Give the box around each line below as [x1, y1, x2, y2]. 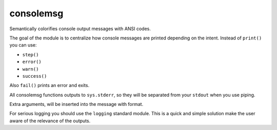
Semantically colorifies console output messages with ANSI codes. [9, 26, 151, 32]
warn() [22, 66, 39, 72]
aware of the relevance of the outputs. [9, 118, 91, 124]
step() [22, 52, 39, 57]
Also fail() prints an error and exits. [9, 82, 90, 89]
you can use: [9, 42, 37, 48]
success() [22, 73, 47, 79]
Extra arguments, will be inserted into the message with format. [9, 101, 144, 107]
